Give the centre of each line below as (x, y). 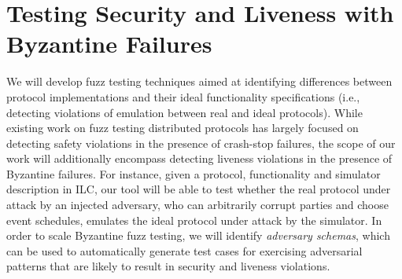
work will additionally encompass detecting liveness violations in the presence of (199, 158)
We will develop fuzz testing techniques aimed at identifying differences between (199, 81)
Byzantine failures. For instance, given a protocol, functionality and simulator (194, 173)
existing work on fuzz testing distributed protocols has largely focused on (183, 128)
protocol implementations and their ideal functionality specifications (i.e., (183, 96)
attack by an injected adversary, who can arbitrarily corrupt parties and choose (197, 205)
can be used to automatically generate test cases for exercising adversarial (184, 250)
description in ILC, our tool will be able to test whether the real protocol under (199, 189)
